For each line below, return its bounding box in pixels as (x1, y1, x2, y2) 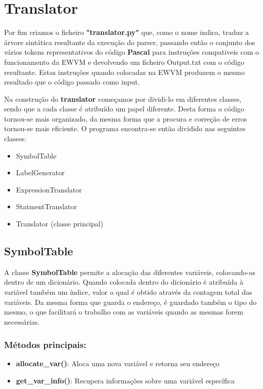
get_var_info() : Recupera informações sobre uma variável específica (16, 375, 235, 385)
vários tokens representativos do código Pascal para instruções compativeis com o (4, 47, 259, 57)
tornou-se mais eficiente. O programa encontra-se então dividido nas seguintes (4, 123, 246, 134)
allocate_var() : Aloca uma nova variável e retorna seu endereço (16, 358, 219, 369)
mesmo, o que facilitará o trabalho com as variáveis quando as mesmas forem (4, 306, 243, 317)
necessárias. (4, 316, 40, 327)
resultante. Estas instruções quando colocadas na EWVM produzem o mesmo (4, 66, 245, 77)
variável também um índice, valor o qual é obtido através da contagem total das (4, 287, 252, 297)
